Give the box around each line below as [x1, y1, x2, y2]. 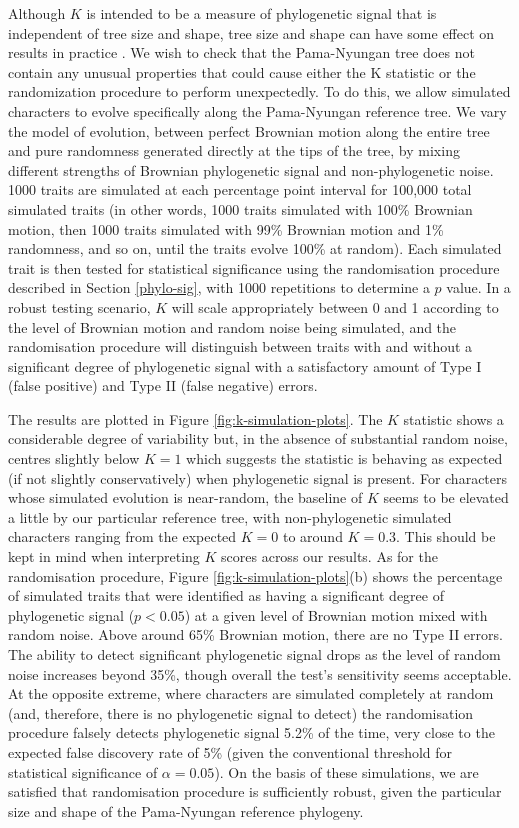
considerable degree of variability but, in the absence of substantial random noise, [8, 428, 508, 449]
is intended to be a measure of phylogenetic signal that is [86, 3, 437, 23]
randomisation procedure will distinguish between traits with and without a [8, 336, 473, 357]
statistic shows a [403, 408, 504, 429]
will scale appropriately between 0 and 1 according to [171, 296, 499, 317]
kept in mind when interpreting [8, 546, 200, 567]
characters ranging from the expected [8, 526, 237, 547]
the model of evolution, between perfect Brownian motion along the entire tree [8, 120, 490, 141]
